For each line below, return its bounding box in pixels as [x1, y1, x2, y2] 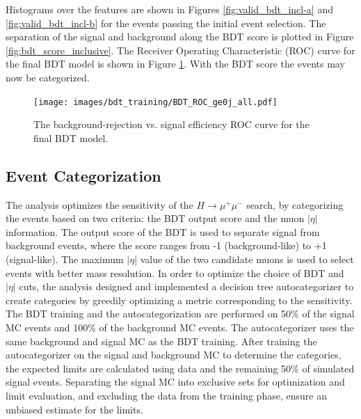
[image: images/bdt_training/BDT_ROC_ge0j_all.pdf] [33, 97, 278, 107]
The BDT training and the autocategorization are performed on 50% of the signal [6, 306, 355, 321]
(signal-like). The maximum [6, 251, 124, 266]
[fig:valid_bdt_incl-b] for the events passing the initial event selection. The [6, 15, 326, 30]
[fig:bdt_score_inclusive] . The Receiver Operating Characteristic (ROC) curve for [6, 42, 355, 57]
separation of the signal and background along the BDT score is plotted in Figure [6, 29, 354, 44]
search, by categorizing [246, 197, 344, 212]
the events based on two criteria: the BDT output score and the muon [6, 211, 305, 226]
